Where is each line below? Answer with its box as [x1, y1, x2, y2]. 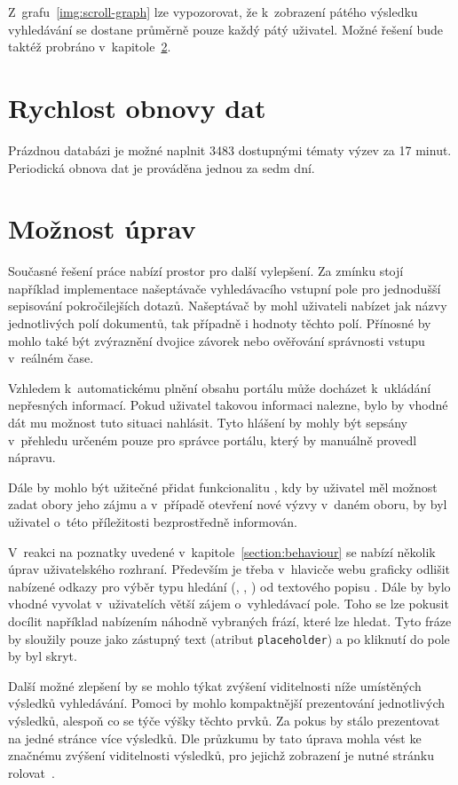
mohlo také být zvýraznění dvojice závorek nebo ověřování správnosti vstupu [8, 331, 425, 349]
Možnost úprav [8, 210, 196, 247]
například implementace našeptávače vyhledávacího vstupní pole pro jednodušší [8, 279, 441, 297]
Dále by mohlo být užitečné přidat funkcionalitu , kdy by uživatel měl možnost [8, 477, 438, 496]
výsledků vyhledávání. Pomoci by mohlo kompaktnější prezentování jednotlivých [8, 694, 445, 712]
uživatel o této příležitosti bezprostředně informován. [8, 512, 297, 530]
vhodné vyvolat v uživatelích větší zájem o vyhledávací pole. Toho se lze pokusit [8, 594, 449, 613]
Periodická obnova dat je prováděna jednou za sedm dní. [8, 158, 315, 177]
